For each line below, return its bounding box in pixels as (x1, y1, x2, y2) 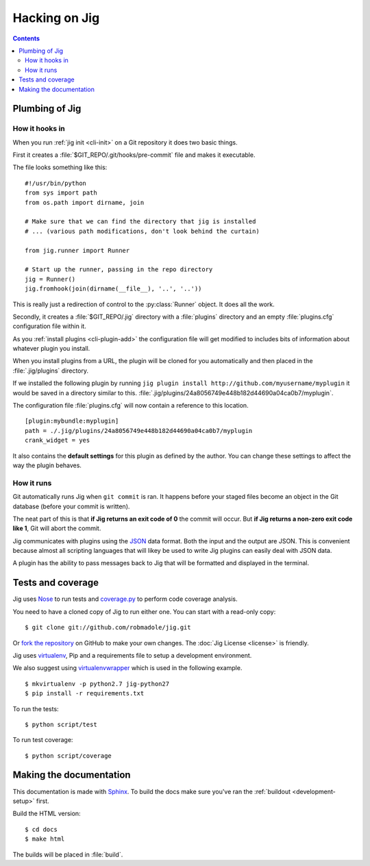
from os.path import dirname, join (25, 199, 145, 206)
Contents (12, 34, 40, 42)
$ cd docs (25, 826, 58, 833)
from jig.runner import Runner (25, 247, 130, 254)
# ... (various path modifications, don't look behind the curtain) (25, 227, 260, 235)
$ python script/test (25, 720, 97, 728)
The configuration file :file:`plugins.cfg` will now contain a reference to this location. (12, 401, 249, 410)
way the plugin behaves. (12, 461, 82, 469)
